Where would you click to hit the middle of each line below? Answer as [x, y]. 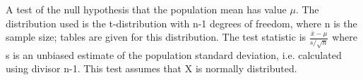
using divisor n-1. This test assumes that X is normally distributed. [151, 68]
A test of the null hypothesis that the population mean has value [146, 9]
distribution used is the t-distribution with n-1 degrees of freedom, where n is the [181, 23]
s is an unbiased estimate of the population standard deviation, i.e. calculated [174, 54]
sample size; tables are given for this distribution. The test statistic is [156, 37]
